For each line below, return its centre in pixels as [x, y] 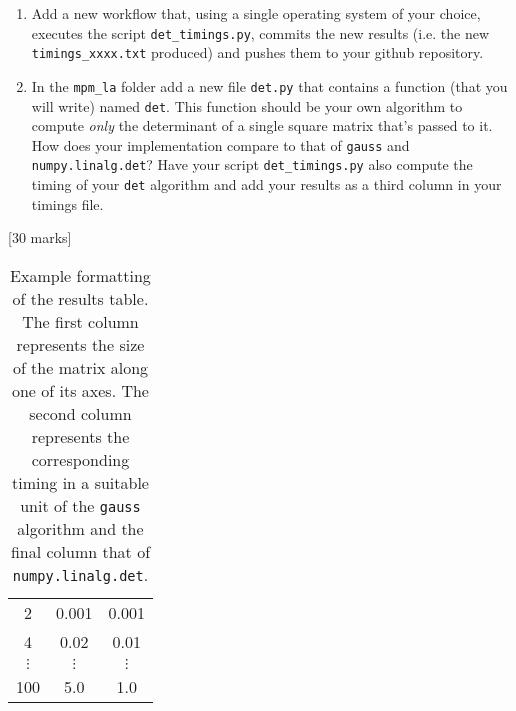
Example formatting [80, 275]
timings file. [67, 203]
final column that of [80, 551]
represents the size [80, 344]
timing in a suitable [80, 482]
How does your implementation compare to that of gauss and [220, 144]
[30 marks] [40, 237]
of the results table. [80, 298]
